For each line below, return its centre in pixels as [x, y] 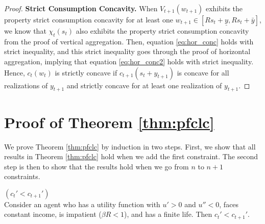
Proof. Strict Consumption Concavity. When [81, 8]
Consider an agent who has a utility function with [82, 204]
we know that [25, 31]
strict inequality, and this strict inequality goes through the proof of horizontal [127, 51]
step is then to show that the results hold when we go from [97, 166]
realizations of [26, 85]
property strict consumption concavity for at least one [89, 19]
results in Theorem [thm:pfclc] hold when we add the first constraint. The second [131, 156]
